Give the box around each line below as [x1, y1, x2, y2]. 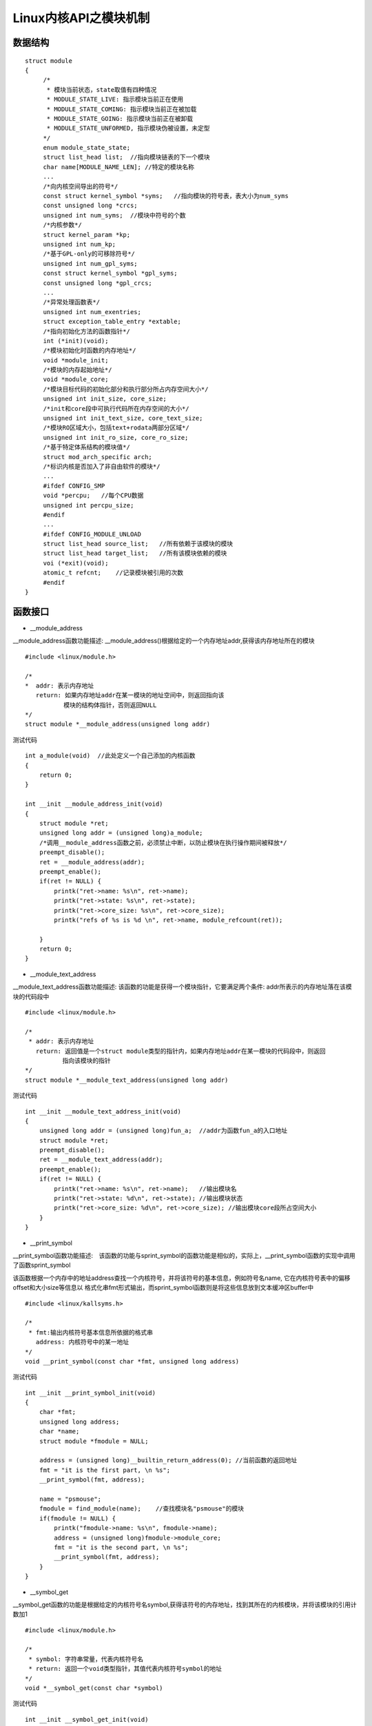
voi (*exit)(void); [43, 559, 109, 567]
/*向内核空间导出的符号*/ [43, 182, 118, 190]
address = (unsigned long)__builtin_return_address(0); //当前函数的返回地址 [39, 1457, 298, 1464]
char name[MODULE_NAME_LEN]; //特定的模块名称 [43, 163, 195, 171]
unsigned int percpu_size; [43, 501, 134, 509]
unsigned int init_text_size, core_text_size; [43, 414, 203, 423]
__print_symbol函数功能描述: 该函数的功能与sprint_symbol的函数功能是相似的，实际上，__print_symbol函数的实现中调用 [12, 1252, 355, 1259]
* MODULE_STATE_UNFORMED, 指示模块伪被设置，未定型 [46, 124, 210, 133]
